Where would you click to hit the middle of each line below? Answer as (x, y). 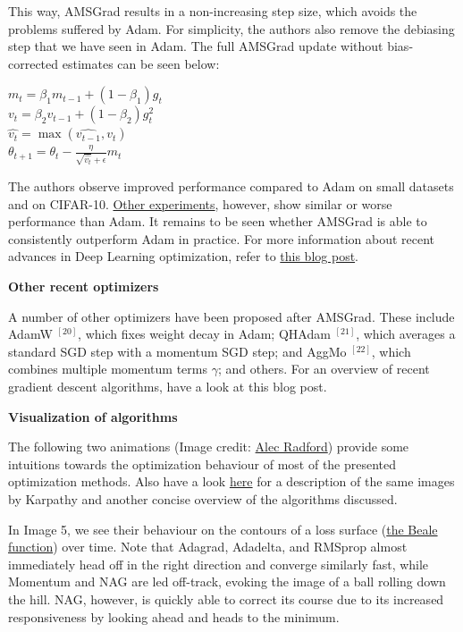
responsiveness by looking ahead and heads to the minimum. (174, 616)
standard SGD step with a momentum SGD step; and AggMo (177, 351)
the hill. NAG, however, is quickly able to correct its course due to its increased (226, 598)
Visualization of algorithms (93, 416)
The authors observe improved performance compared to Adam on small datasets (231, 186)
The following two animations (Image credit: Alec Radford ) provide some (209, 447)
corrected (34, 63)
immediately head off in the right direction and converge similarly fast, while (219, 564)
